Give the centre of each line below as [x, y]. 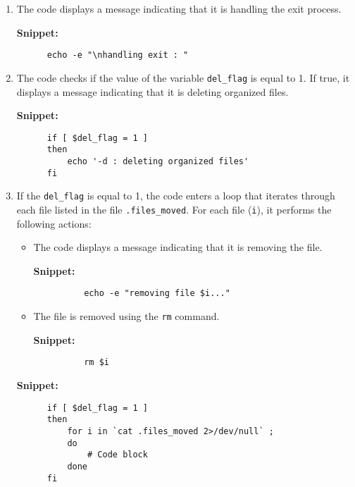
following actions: [54, 223]
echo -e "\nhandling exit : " [118, 55]
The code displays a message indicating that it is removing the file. [178, 247]
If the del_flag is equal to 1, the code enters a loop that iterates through [176, 196]
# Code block [118, 455]
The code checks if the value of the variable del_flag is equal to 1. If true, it [183, 77]
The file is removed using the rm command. [126, 316]
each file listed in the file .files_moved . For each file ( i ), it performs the [174, 209]
